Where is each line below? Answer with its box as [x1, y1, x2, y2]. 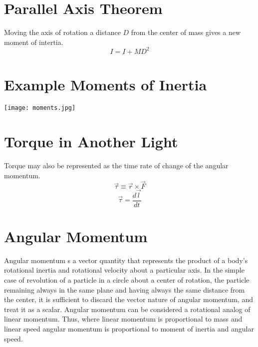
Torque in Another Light [4, 131, 178, 151]
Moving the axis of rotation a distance [4, 27, 121, 37]
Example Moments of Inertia [4, 74, 207, 95]
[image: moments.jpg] [4, 104, 76, 112]
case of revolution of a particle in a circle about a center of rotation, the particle [4, 274, 250, 285]
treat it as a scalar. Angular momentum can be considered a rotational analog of [4, 304, 251, 314]
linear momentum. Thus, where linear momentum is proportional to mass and [4, 314, 243, 324]
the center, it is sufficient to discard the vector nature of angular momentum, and [4, 294, 253, 305]
